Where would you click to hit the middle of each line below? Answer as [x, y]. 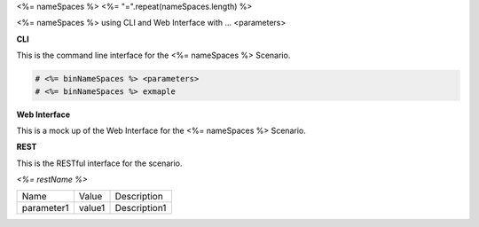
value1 [92, 208]
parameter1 [45, 208]
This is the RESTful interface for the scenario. [99, 163]
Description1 [141, 208]
